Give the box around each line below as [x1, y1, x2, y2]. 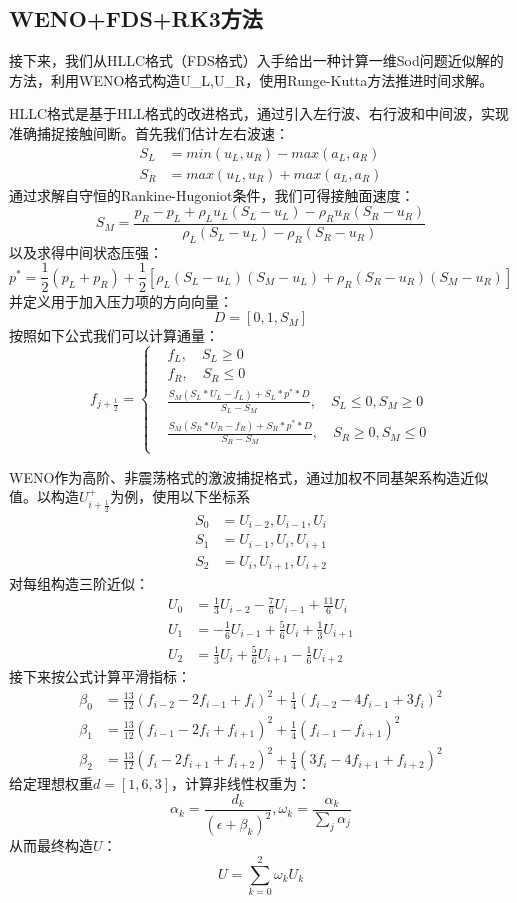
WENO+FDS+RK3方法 [9, 3, 263, 34]
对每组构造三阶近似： [9, 573, 149, 594]
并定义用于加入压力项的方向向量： [9, 290, 233, 311]
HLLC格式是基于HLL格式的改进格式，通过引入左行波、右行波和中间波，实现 [9, 103, 510, 124]
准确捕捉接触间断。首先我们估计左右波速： [9, 122, 289, 143]
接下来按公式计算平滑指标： [9, 666, 191, 687]
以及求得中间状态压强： [9, 241, 163, 262]
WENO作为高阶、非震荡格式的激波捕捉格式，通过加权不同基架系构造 [9, 466, 461, 487]
